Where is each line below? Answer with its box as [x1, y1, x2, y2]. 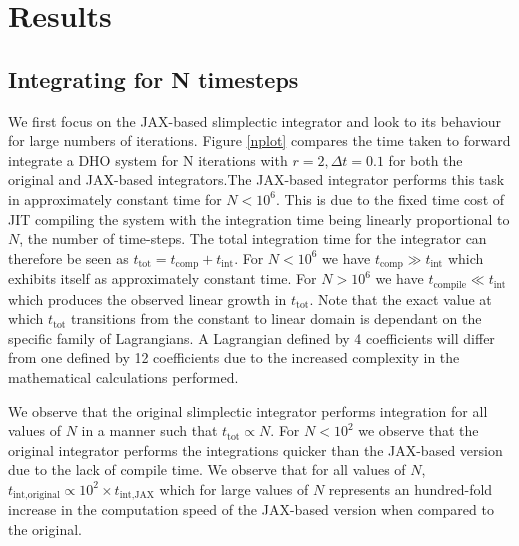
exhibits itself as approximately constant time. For [8, 268, 317, 289]
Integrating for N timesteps [8, 63, 299, 94]
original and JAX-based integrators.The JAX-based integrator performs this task [8, 169, 505, 190]
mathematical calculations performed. [8, 367, 239, 388]
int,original [13, 490, 60, 501]
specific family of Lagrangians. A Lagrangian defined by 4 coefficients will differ [8, 327, 495, 348]
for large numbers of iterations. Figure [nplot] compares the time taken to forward [8, 130, 511, 151]
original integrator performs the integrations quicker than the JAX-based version [8, 439, 503, 460]
